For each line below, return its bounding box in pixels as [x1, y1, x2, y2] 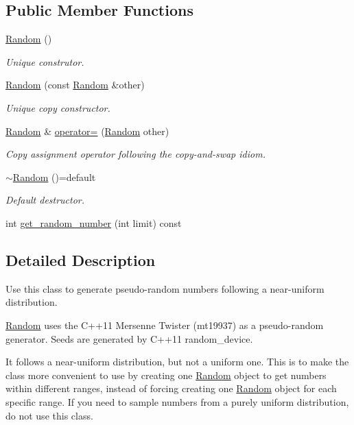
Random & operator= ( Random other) [5, 123, 169, 138]
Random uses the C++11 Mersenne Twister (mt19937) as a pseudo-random [5, 317, 324, 332]
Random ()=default [12, 169, 96, 184]
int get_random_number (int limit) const [5, 215, 182, 230]
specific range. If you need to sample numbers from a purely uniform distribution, [5, 394, 349, 409]
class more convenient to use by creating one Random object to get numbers [5, 367, 327, 382]
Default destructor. [5, 193, 85, 207]
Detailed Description [5, 249, 156, 270]
